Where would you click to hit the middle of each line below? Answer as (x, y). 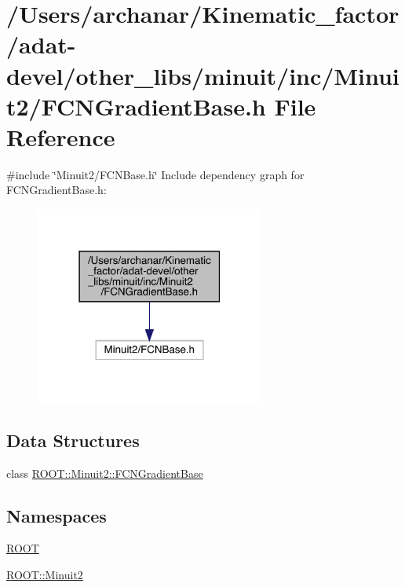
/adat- (41, 44)
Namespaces (57, 515)
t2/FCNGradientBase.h (136, 106)
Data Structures (73, 440)
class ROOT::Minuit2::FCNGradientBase (105, 473)
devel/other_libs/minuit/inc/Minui (203, 75)
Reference (61, 136)
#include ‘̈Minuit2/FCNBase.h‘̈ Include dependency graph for (155, 174)
